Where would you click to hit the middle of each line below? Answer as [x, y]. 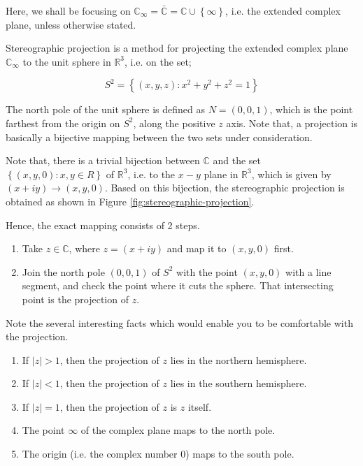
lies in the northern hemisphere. [239, 359]
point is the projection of [75, 299]
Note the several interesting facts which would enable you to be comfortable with [179, 322]
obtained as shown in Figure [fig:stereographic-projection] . [130, 201]
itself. [200, 406]
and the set [237, 160]
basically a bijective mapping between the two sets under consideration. [159, 137]
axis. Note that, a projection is [292, 123]
